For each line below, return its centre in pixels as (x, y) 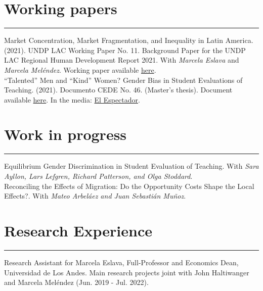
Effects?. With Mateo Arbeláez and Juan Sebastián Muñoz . (95, 196)
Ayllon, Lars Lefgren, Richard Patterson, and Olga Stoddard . (98, 176)
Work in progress (65, 134)
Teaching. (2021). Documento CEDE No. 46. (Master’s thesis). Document (118, 90)
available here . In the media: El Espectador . (72, 99)
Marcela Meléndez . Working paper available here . (80, 69)
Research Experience (78, 230)
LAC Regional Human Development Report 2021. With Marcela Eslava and (122, 60)
